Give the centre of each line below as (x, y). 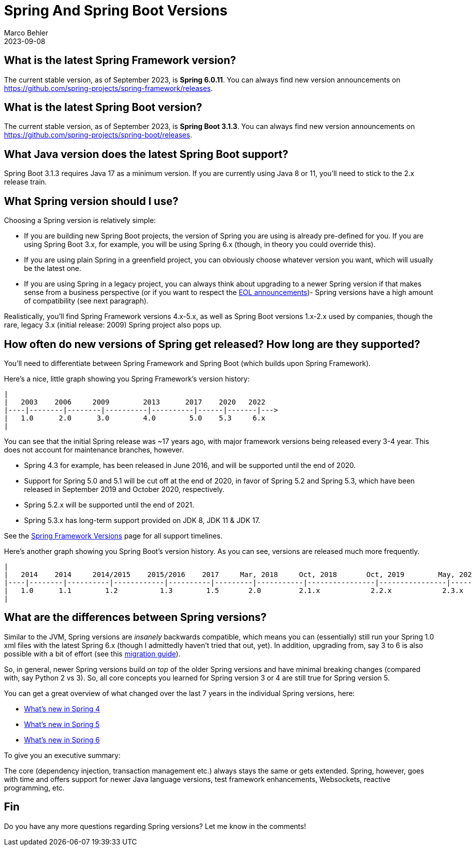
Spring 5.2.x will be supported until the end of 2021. (109, 504)
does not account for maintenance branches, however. (94, 449)
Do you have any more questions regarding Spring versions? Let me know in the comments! (155, 826)
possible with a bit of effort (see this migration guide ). (92, 653)
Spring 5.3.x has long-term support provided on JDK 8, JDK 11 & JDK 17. (142, 520)
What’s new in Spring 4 (62, 708)
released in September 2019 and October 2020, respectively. (124, 489)
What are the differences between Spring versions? (135, 617)
